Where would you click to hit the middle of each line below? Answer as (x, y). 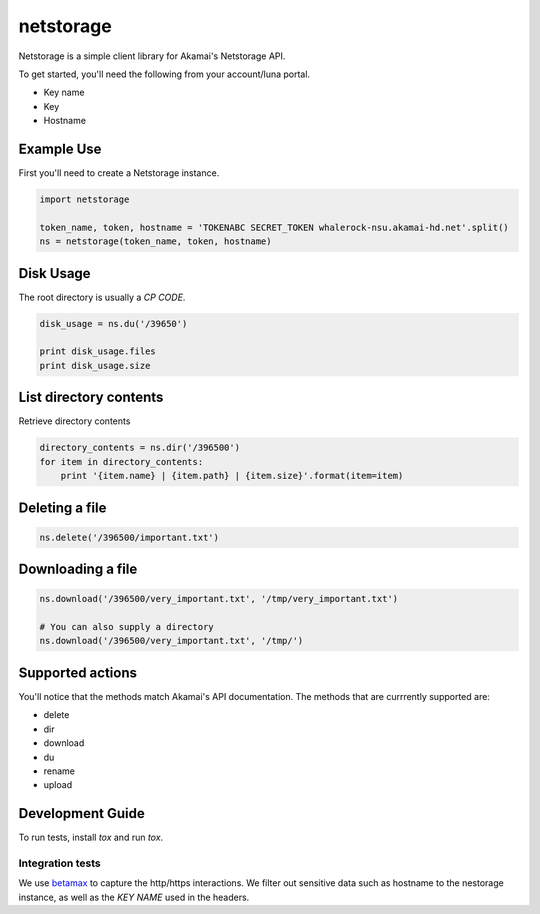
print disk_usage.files (98, 351)
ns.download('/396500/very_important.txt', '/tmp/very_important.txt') (219, 599)
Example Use (60, 148)
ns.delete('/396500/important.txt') (129, 537)
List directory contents (91, 397)
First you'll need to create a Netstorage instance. (119, 173)
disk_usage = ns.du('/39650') (113, 323)
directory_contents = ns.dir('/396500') (139, 448)
